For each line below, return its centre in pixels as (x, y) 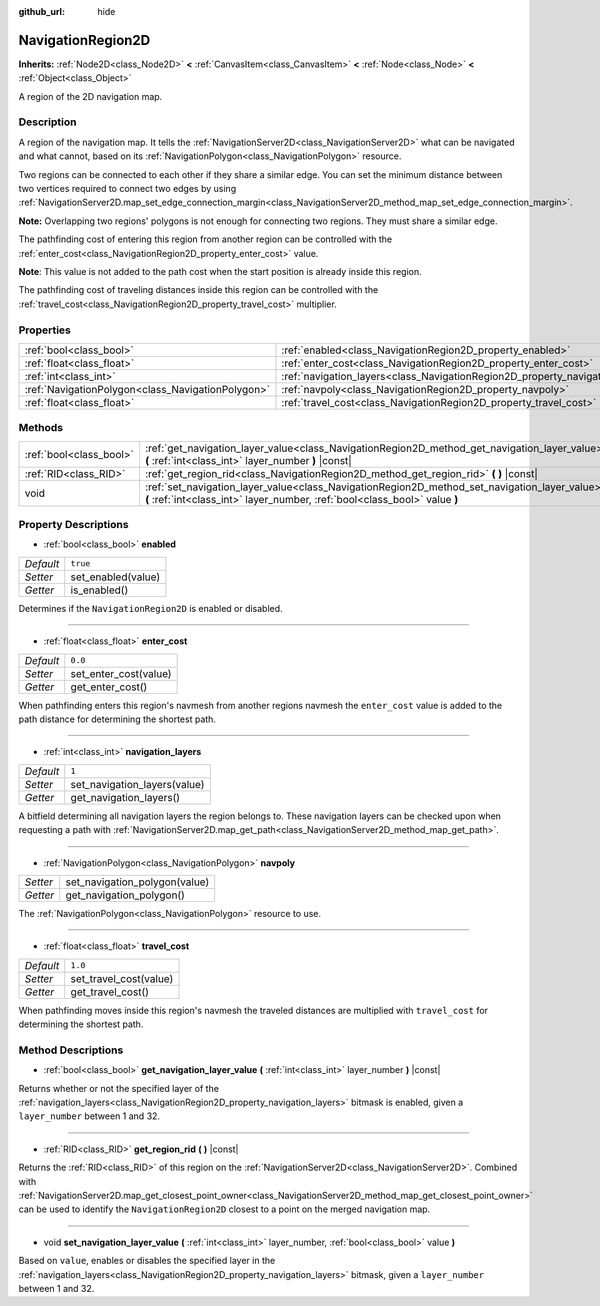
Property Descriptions (73, 524)
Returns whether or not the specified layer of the (119, 1088)
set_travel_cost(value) (122, 978)
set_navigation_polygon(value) (137, 882)
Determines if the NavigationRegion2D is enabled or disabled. (151, 608)
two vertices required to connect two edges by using (127, 188)
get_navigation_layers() (125, 797)
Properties (45, 330)
